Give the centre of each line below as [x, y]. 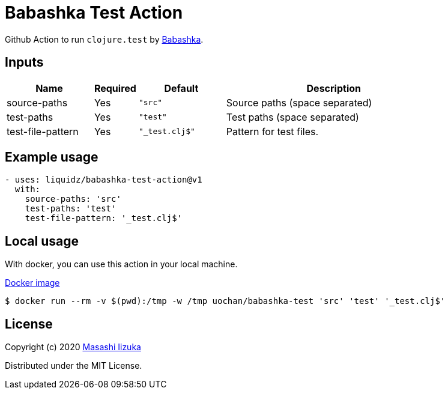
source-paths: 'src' [73, 199]
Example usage [52, 157]
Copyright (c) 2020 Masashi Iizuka [73, 347]
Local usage [42, 241]
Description [334, 88]
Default [181, 88]
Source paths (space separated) [299, 102]
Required [115, 88]
